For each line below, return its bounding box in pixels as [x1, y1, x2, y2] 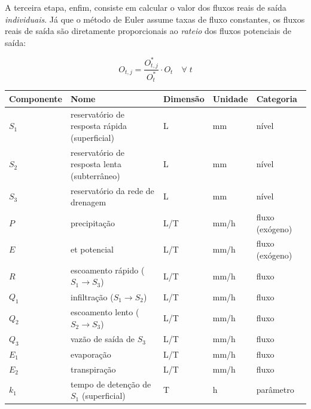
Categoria [256, 92, 297, 104]
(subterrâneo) [71, 169, 120, 182]
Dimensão [163, 92, 205, 104]
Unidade [212, 92, 248, 104]
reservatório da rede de [71, 184, 154, 196]
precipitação [71, 216, 115, 229]
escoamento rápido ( [71, 263, 145, 276]
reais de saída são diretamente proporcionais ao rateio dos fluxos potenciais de [5, 24, 291, 37]
